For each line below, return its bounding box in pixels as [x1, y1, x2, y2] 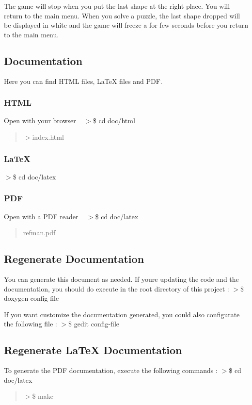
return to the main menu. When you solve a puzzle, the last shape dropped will [4, 10, 240, 20]
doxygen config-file [4, 293, 59, 303]
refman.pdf [23, 227, 56, 238]
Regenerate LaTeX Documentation [4, 342, 182, 357]
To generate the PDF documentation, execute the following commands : [4, 365, 218, 375]
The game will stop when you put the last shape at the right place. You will [4, 1, 230, 11]
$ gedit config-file [68, 319, 119, 329]
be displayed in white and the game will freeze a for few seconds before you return [4, 20, 249, 30]
